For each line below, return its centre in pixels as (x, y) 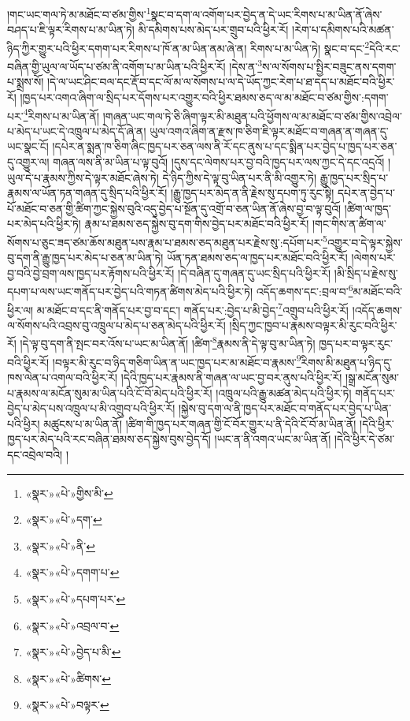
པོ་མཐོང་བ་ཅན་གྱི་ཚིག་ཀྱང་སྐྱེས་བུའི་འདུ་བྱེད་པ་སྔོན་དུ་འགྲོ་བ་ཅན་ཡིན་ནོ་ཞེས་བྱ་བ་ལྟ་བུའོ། (174, 208)
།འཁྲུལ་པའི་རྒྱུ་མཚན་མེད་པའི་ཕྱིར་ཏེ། (284, 392)
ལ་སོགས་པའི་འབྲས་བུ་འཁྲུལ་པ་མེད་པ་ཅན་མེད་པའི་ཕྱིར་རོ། (116, 325)
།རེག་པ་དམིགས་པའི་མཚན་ (343, 30)
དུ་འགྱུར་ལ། (28, 161)
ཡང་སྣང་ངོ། (28, 146)
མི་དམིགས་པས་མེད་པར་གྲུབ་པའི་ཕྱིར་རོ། (213, 30)
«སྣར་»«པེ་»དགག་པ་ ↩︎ (72, 572)
